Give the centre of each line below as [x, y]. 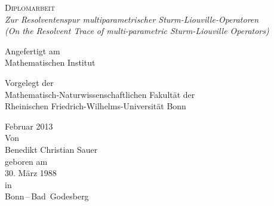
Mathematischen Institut [50, 62]
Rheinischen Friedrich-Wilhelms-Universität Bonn [96, 106]
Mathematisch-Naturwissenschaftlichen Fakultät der [100, 94]
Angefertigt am [33, 50]
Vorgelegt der [29, 82]
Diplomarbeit [30, 7]
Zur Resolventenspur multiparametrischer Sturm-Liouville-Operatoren [132, 19]
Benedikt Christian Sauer [51, 149]
